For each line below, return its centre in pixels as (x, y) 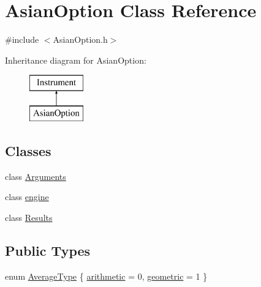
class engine (27, 197)
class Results (29, 217)
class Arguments (36, 176)
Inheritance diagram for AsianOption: (76, 60)
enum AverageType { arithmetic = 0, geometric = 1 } (106, 276)
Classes (28, 150)
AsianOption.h (80, 39)
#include (22, 39)
